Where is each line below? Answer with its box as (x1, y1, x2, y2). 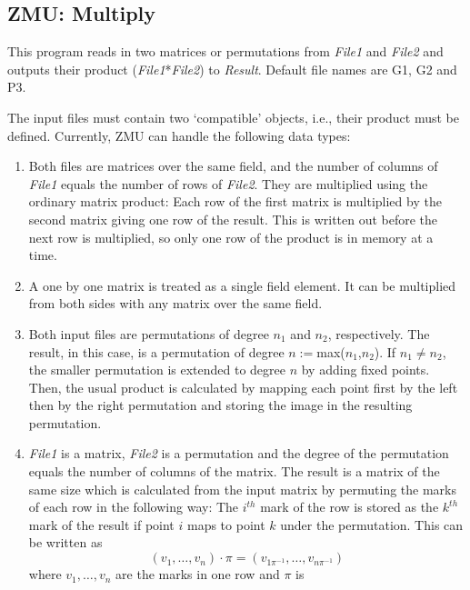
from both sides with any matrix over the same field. (28, 294, 323, 313)
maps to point (186, 515, 265, 534)
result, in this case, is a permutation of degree (28, 342, 285, 361)
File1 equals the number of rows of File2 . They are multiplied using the (28, 174, 428, 193)
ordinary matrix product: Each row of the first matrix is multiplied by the (28, 192, 442, 211)
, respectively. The (327, 324, 430, 343)
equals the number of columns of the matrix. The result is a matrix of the (28, 462, 440, 481)
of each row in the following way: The (28, 497, 239, 516)
